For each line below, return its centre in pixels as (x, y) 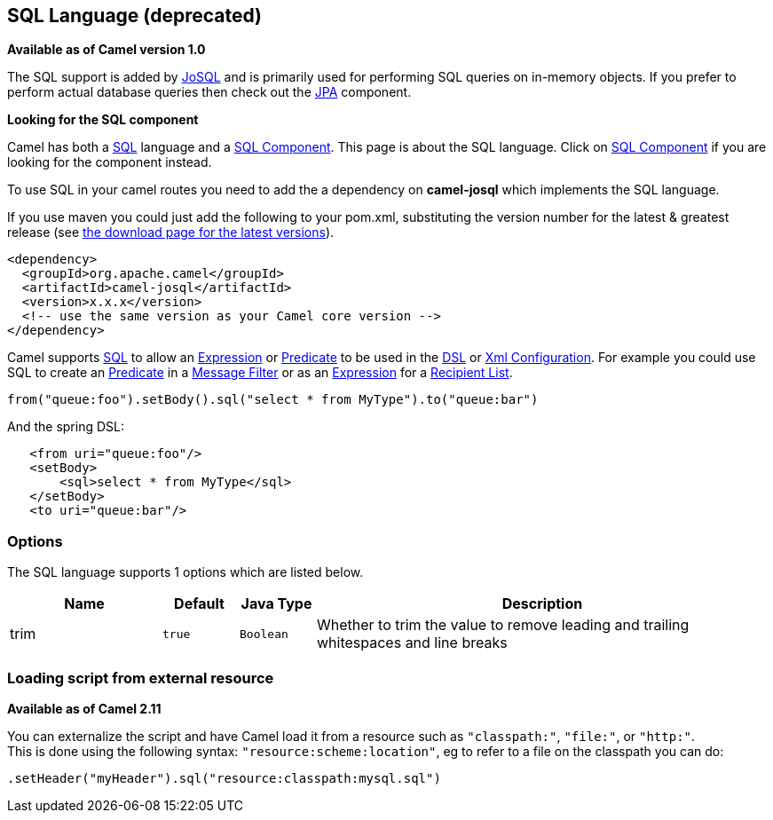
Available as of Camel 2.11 (84, 708)
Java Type (276, 604)
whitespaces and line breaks (412, 643)
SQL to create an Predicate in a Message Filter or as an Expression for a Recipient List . (260, 373)
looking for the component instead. (110, 162)
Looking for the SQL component (103, 120)
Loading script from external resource (141, 678)
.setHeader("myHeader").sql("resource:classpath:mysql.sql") (224, 778)
